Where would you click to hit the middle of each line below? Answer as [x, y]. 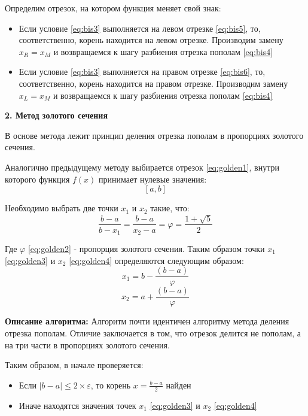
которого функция [37, 179]
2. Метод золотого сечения [57, 115]
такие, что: [170, 208]
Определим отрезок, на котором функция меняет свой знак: [113, 8]
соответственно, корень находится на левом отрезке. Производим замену [151, 40]
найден [179, 385]
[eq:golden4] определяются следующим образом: [156, 260]
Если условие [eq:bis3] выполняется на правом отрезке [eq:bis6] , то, [142, 72]
